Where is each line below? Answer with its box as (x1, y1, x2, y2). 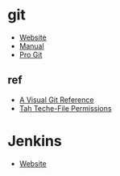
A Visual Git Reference (19, 95, 94, 105)
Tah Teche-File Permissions (19, 103, 112, 113)
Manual (19, 41, 45, 50)
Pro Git (19, 49, 43, 59)
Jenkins (7, 131, 62, 150)
